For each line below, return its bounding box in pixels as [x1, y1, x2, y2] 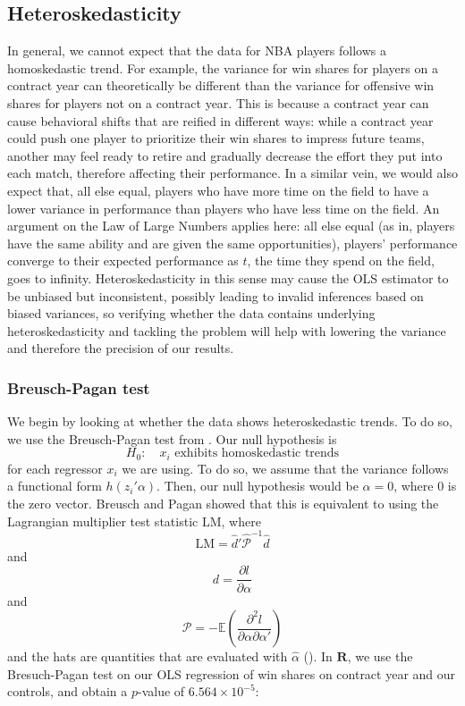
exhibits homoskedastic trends [174, 447, 340, 460]
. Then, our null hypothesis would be [156, 476, 359, 495]
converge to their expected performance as [7, 251, 239, 270]
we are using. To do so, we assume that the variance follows [122, 458, 449, 477]
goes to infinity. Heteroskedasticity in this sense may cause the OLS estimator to [7, 268, 449, 287]
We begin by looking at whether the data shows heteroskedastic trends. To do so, [7, 412, 452, 431]
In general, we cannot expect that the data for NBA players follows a [7, 41, 386, 60]
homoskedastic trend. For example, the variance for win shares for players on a [7, 58, 438, 77]
